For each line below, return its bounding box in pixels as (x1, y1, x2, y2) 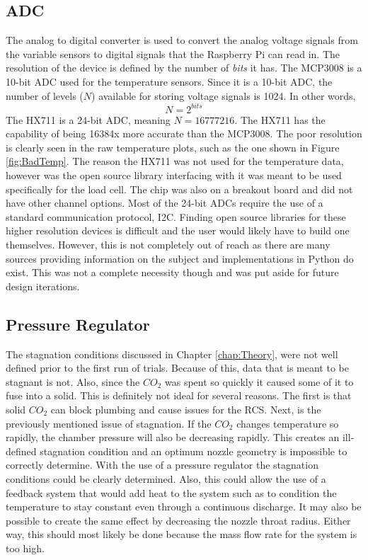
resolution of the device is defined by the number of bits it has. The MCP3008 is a (6, 60, 362, 75)
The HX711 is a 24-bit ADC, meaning (6, 112, 171, 127)
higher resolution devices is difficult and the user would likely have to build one (6, 223, 350, 238)
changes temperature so (236, 416, 339, 430)
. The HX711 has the (234, 112, 326, 127)
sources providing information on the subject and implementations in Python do (6, 251, 354, 265)
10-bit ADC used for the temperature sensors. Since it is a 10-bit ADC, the (6, 74, 333, 88)
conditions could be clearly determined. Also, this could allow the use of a (6, 471, 326, 486)
